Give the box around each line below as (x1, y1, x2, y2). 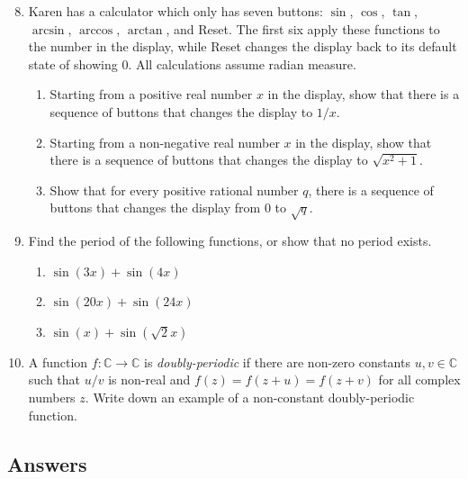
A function (28, 352, 88, 371)
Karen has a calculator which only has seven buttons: (28, 2, 323, 20)
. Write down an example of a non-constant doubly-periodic (85, 388, 415, 407)
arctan (127, 23, 163, 37)
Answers (7, 449, 87, 477)
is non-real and (108, 370, 191, 389)
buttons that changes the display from (49, 198, 261, 217)
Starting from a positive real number (49, 85, 253, 104)
